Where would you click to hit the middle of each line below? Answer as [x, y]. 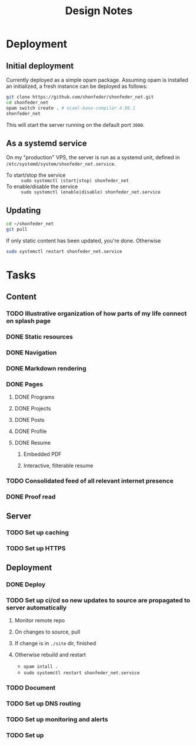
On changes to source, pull [47, 632]
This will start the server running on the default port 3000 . [75, 124]
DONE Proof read [31, 497]
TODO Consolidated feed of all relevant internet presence [90, 481]
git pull [17, 229]
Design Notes [99, 11]
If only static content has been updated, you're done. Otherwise [84, 241]
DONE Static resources [40, 337]
